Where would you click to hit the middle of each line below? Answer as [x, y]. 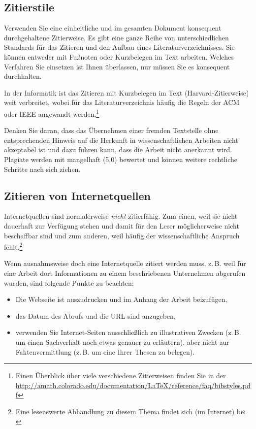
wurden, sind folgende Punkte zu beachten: [69, 282]
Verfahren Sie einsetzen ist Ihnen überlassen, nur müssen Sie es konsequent [117, 66]
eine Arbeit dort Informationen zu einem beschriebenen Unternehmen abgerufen [125, 273]
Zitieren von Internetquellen [78, 195]
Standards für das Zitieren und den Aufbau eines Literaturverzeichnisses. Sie [119, 47]
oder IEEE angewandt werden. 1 [52, 113]
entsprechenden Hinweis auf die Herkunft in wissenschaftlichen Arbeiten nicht [121, 140]
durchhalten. [23, 76]
